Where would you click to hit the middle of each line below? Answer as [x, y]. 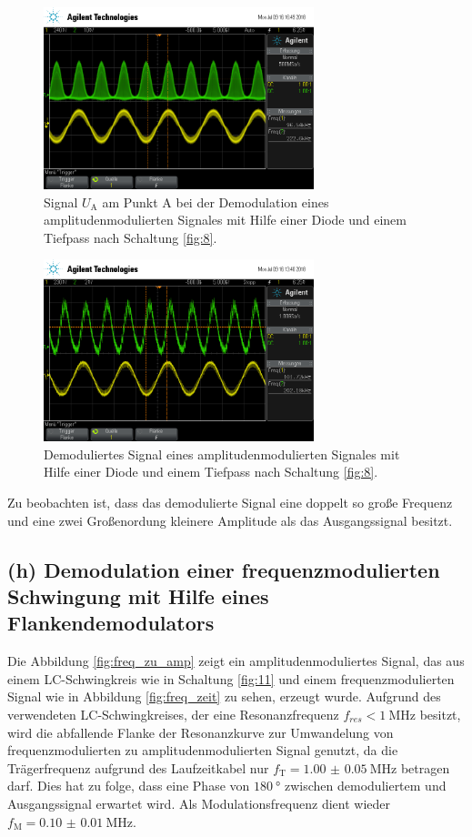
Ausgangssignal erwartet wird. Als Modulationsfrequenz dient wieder [199, 803]
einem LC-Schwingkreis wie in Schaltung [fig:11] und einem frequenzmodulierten [231, 678]
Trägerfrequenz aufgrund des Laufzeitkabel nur [138, 767]
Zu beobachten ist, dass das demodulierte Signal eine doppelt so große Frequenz [230, 503]
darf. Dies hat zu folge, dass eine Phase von [129, 786]
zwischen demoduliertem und [366, 786]
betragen [425, 767]
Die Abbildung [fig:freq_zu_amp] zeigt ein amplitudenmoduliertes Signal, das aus [236, 661]
